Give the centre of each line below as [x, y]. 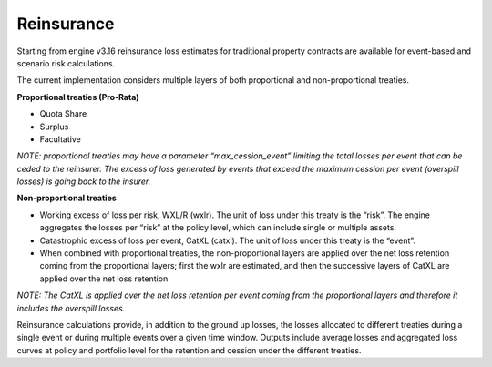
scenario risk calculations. [66, 63]
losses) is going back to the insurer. [84, 181]
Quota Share [63, 114]
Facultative [60, 139]
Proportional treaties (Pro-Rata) [78, 97]
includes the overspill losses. [71, 308]
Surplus [54, 127]
